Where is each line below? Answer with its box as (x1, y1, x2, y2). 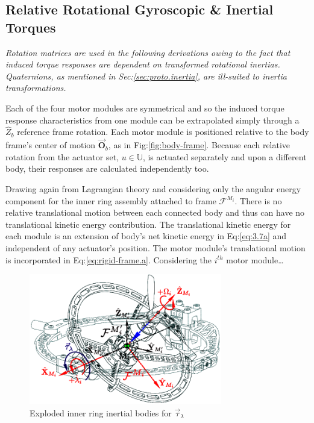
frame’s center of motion (5, 139, 96, 151)
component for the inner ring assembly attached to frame (5, 194, 216, 207)
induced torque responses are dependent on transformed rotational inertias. (5, 58, 280, 70)
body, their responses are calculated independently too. (5, 162, 209, 175)
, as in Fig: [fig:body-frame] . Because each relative (108, 139, 290, 151)
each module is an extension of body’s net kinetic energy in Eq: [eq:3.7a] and (5, 230, 287, 242)
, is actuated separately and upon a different (142, 150, 307, 163)
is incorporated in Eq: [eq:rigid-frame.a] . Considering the (5, 253, 212, 266)
